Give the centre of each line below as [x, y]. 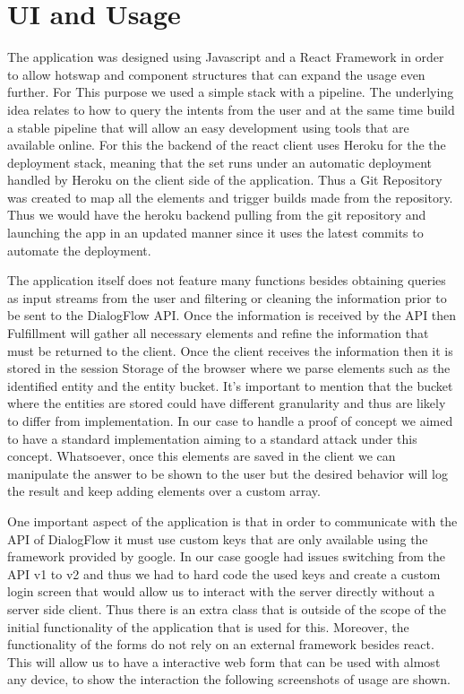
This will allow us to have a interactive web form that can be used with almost [224, 661]
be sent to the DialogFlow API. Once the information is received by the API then [232, 315]
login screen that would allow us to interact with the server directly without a [221, 591]
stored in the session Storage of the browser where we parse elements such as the [229, 368]
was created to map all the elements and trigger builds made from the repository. [230, 197]
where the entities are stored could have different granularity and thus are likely [227, 403]
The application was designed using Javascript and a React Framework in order [226, 57]
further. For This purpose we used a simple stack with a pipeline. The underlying [231, 92]
